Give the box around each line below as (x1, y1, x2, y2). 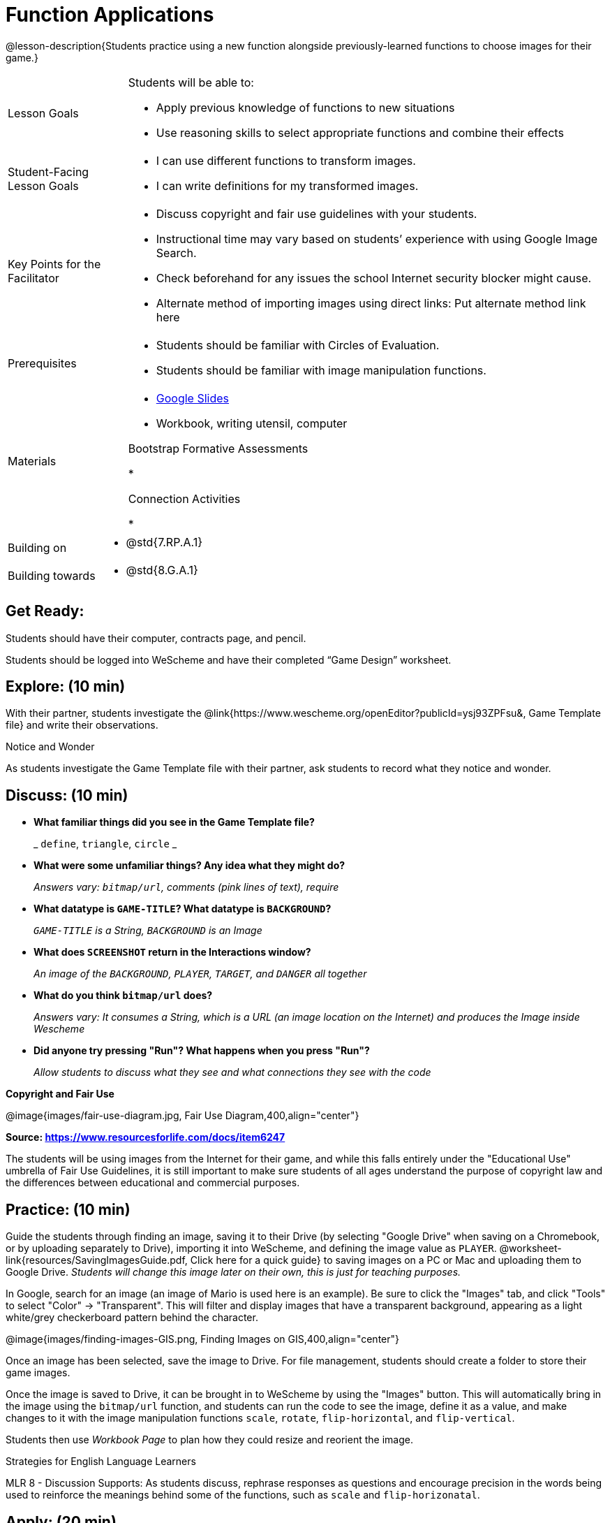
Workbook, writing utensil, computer (156, 416, 348, 430)
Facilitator (8, 270, 59, 285)
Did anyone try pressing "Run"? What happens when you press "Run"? (34, 1044, 370, 1057)
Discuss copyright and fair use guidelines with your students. (156, 206, 477, 221)
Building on (8, 540, 67, 555)
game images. (6, 1367, 70, 1379)
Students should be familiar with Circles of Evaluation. (156, 337, 440, 352)
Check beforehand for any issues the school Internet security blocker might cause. (156, 270, 592, 285)
